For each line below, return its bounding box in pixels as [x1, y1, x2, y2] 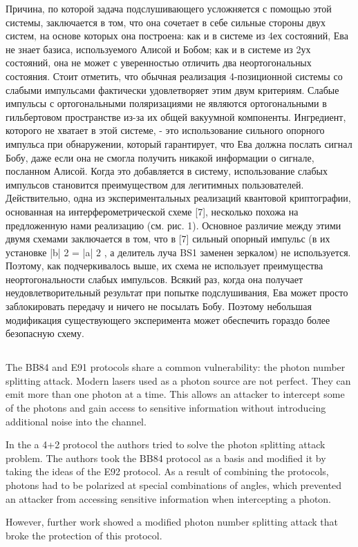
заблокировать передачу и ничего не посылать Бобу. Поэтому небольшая [6, 299, 312, 314]
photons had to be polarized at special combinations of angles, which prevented [6, 477, 342, 492]
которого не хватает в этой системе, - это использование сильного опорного [6, 123, 325, 137]
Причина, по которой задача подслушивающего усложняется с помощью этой [6, 1, 332, 15]
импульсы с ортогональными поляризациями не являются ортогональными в [6, 96, 327, 111]
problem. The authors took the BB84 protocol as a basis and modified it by [6, 450, 326, 465]
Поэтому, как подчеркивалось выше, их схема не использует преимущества [6, 258, 323, 273]
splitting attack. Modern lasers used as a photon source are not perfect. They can [6, 373, 351, 387]
